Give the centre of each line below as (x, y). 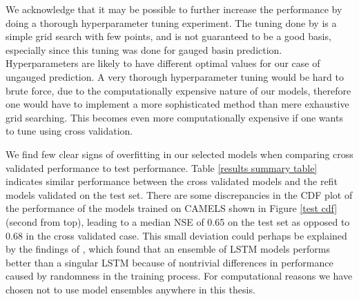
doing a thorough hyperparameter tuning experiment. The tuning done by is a (171, 22)
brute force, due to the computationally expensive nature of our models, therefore (178, 90)
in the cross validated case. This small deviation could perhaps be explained (186, 235)
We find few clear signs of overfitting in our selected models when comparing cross (179, 154)
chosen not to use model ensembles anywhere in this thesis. (130, 289)
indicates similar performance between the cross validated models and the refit (172, 181)
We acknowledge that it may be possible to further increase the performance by (174, 9)
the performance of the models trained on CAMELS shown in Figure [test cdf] (172, 208)
